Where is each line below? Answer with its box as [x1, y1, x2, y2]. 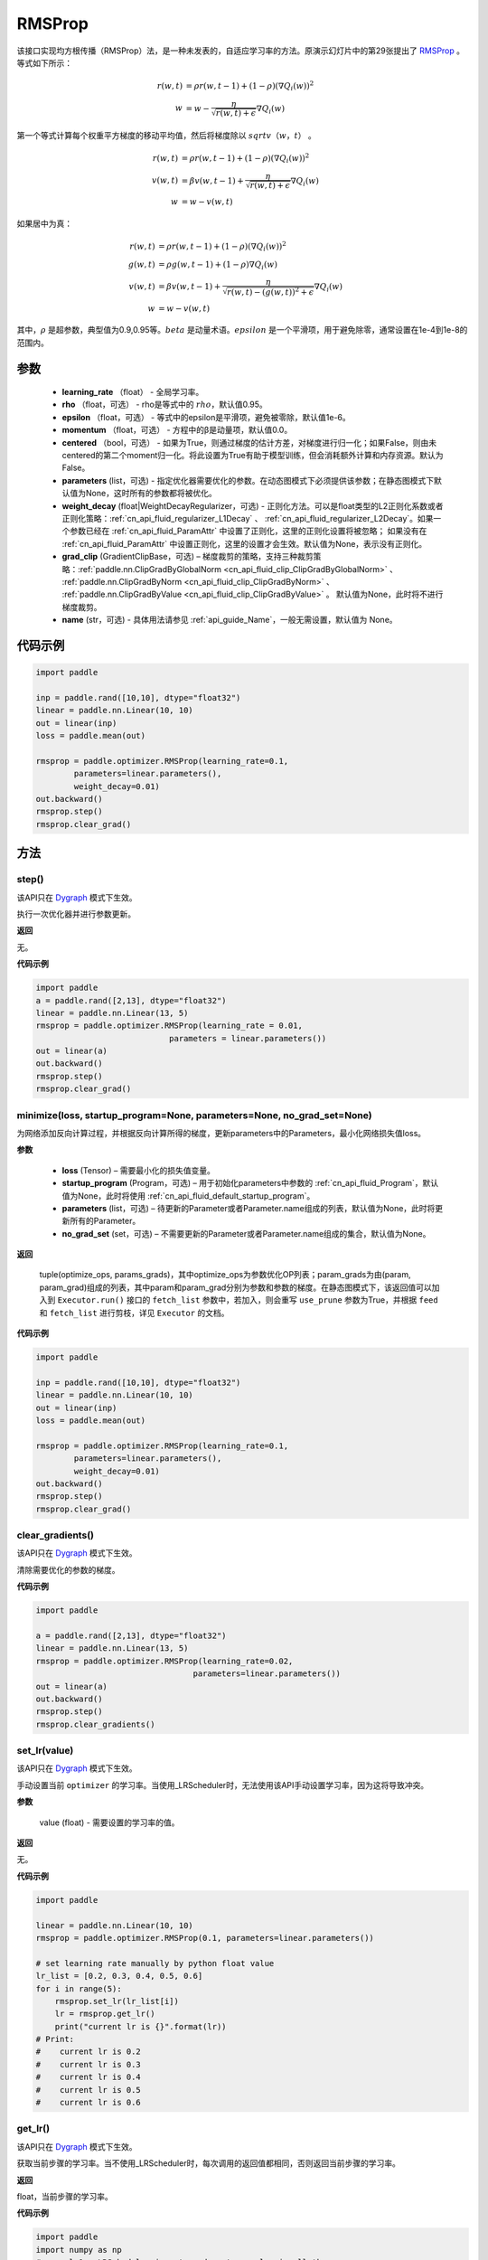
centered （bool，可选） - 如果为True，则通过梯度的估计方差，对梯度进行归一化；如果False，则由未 [61, 437, 437, 447]
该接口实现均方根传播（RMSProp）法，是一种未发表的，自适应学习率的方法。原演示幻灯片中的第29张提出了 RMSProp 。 [16, 45, 465, 56]
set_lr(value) [16, 1745, 74, 1757]
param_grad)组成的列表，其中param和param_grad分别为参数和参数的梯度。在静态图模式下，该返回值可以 [39, 1282, 433, 1293]
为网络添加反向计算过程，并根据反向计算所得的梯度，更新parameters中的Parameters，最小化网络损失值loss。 [16, 1127, 427, 1138]
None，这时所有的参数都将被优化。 [85, 488, 217, 499]
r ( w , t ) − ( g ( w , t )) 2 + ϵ [227, 286, 314, 297]
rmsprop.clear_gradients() [35, 1719, 155, 1729]
